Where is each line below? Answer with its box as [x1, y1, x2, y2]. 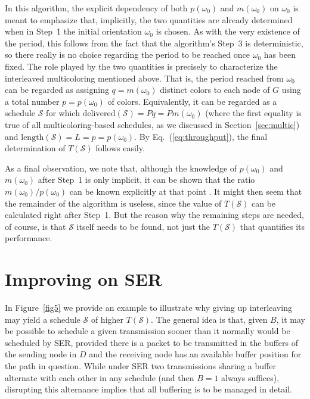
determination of [5, 142, 66, 154]
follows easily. [95, 142, 145, 154]
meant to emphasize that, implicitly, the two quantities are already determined [5, 13, 293, 26]
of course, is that [5, 220, 66, 232]
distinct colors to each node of [160, 83, 270, 96]
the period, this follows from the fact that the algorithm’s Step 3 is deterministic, [5, 36, 303, 49]
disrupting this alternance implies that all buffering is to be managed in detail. [5, 383, 292, 395]
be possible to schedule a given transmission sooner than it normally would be [5, 325, 290, 337]
